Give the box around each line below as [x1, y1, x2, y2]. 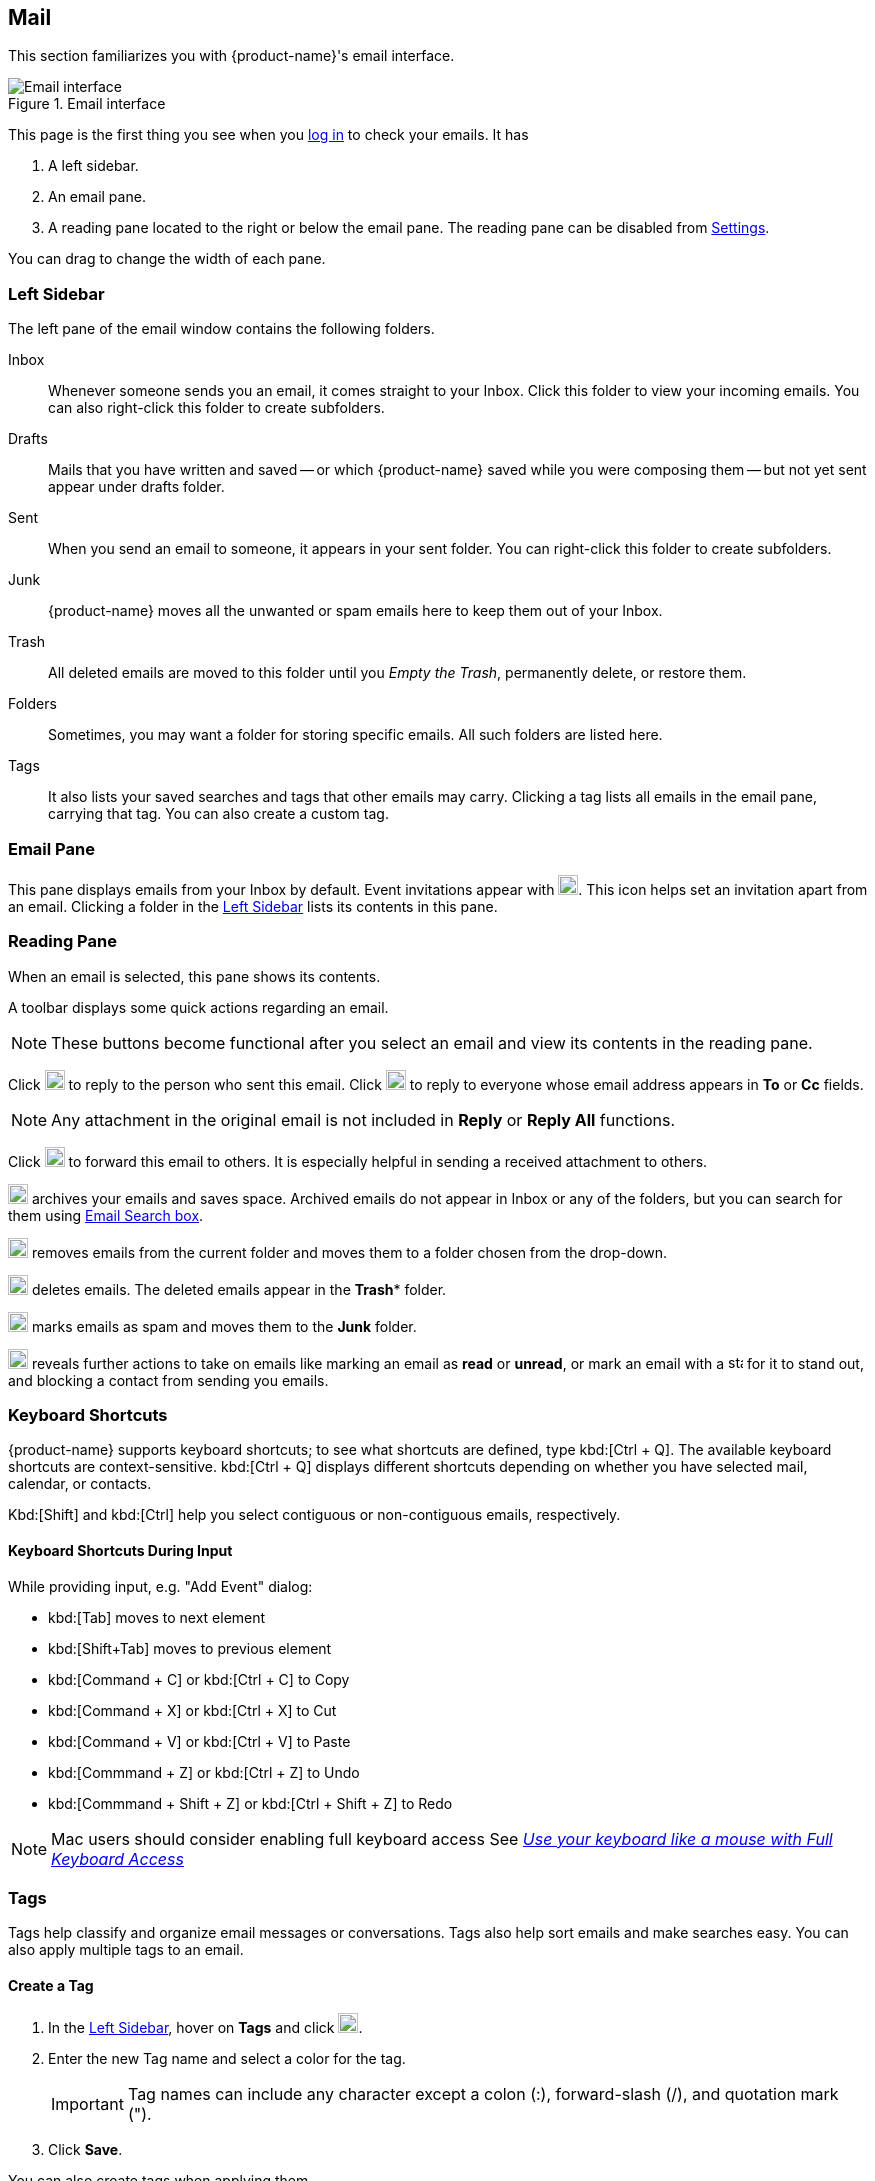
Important [51, 2093, 124, 2114]
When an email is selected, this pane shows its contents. [8, 967, 381, 985]
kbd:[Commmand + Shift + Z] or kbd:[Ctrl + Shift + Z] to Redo [48, 1794, 453, 1812]
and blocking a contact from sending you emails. [8, 1371, 329, 1389]
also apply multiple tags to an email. [8, 1941, 244, 1959]
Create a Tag [8, 1977, 94, 1994]
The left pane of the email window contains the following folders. [8, 320, 435, 338]
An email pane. [48, 188, 146, 206]
